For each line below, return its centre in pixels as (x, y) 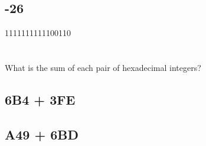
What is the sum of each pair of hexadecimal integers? (103, 67)
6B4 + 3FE (40, 99)
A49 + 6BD (42, 134)
